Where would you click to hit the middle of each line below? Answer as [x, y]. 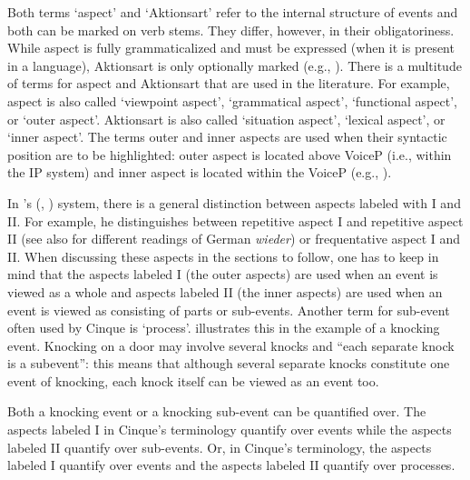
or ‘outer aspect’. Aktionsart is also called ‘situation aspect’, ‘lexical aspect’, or [226, 119]
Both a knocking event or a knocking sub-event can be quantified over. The [217, 411]
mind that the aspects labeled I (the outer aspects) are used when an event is [223, 274]
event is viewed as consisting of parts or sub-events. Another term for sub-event [229, 310]
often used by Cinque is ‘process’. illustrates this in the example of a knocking [224, 328]
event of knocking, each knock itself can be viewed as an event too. [193, 380]
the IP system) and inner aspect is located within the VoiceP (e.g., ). [200, 172]
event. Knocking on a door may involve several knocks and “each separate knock [231, 345]
